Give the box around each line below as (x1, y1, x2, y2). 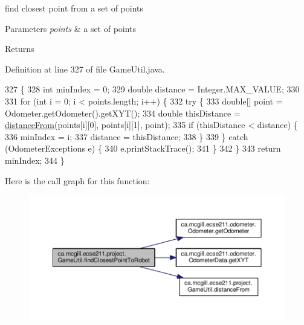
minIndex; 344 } (5, 153, 65, 166)
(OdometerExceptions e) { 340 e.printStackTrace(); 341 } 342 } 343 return (5, 142, 281, 155)
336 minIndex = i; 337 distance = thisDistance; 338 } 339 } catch (5, 130, 248, 143)
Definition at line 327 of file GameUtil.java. (5, 62, 165, 75)
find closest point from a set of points (5, 2, 144, 14)
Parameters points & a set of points (5, 22, 137, 34)
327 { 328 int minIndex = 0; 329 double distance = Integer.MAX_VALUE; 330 (5, 83, 300, 95)
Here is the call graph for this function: (5, 174, 150, 187)
